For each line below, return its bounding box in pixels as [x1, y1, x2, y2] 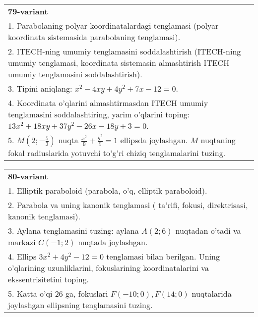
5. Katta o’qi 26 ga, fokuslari [8, 288, 108, 299]
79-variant [8, 5, 48, 17]
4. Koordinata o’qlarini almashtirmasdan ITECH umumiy [8, 97, 208, 108]
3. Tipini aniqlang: [8, 83, 72, 94]
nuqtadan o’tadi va [175, 225, 241, 236]
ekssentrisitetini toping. [8, 273, 89, 285]
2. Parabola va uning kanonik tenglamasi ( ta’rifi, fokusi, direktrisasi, [8, 199, 248, 211]
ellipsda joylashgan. [120, 134, 188, 146]
